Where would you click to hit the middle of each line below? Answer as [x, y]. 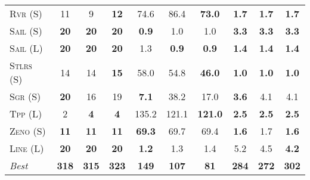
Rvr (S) [26, 13]
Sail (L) [26, 48]
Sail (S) [26, 31]
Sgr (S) [25, 96]
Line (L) [27, 148]
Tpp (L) [26, 114]
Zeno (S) [28, 131]
